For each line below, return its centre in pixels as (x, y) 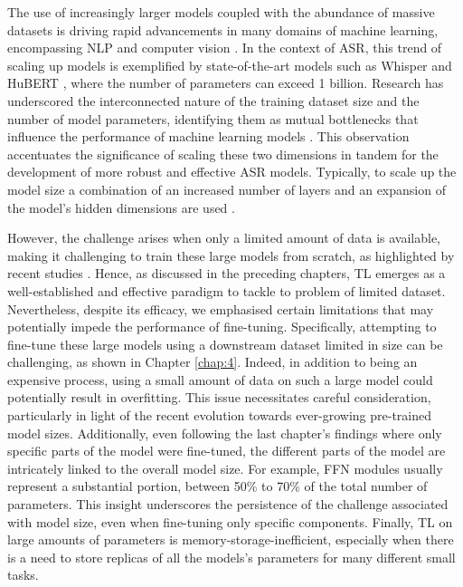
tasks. (23, 575)
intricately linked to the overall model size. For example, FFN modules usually (225, 468)
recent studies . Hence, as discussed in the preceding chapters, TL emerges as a (227, 273)
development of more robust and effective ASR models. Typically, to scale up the (232, 172)
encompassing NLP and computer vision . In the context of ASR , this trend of (225, 48)
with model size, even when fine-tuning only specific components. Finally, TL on (230, 521)
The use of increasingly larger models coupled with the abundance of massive (221, 12)
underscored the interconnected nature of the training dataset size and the (213, 100)
